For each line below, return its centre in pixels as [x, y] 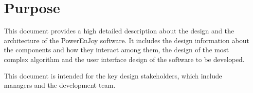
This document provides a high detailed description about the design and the [119, 31]
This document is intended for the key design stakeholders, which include [113, 75]
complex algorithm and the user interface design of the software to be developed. [124, 59]
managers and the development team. [60, 85]
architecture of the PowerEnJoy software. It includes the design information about [126, 40]
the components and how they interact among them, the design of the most [117, 50]
